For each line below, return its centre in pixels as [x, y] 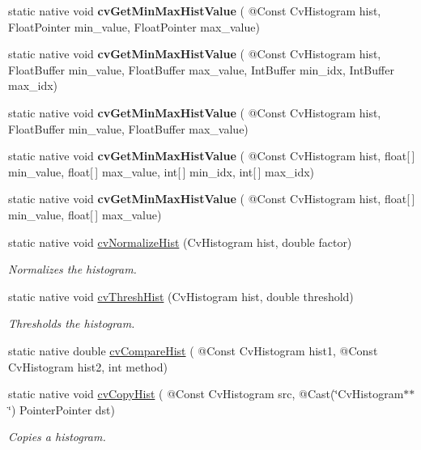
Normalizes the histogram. [72, 269]
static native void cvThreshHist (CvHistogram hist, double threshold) [181, 296]
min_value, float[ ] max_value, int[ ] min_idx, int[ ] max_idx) [162, 171]
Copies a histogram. [57, 437]
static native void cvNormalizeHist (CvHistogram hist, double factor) [180, 242]
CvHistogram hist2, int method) [88, 366]
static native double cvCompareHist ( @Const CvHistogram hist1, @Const [193, 350]
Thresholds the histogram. [72, 323]
